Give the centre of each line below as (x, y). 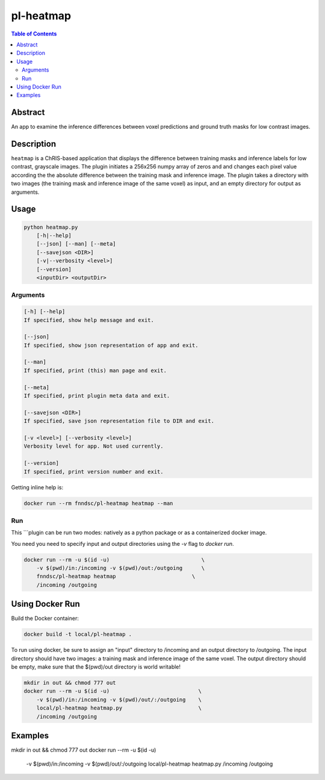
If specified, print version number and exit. (94, 472)
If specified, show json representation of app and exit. (111, 345)
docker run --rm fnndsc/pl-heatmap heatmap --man (98, 503)
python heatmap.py (51, 227)
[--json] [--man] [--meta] (76, 244)
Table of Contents (34, 34)
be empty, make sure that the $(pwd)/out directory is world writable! (96, 667)
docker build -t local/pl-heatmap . (78, 634)
